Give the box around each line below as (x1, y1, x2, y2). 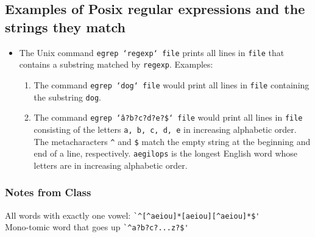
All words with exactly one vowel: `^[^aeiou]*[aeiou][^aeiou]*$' (5, 208, 260, 221)
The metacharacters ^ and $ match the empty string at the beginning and (34, 135, 311, 147)
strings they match (5, 17, 126, 36)
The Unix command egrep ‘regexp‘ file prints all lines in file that (19, 46, 285, 58)
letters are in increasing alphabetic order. (34, 158, 188, 171)
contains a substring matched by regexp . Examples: (19, 58, 213, 71)
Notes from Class (5, 185, 91, 200)
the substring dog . (34, 90, 101, 103)
